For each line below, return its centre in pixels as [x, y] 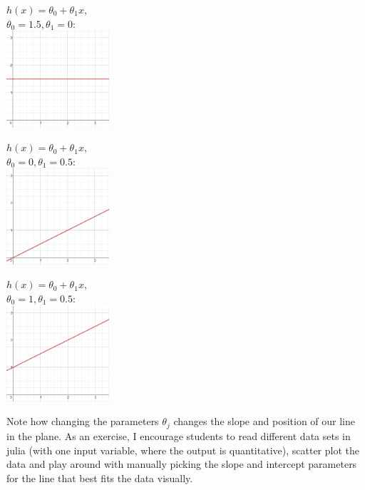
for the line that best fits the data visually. [100, 478]
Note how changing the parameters [83, 421]
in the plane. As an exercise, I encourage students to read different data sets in [179, 435]
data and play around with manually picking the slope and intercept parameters [182, 464]
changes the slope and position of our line [264, 421]
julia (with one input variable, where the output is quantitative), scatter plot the [183, 450]
